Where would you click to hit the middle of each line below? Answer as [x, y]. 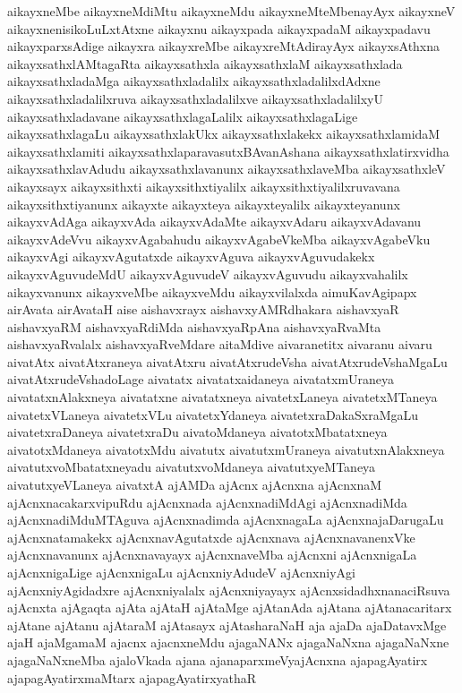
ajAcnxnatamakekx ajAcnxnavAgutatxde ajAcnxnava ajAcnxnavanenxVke [211, 537]
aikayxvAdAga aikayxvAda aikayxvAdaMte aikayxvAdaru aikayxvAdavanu [214, 222]
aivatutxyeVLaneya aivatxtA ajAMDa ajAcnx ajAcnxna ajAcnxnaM [195, 485]
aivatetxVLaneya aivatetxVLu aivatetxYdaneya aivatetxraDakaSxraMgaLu [213, 414]
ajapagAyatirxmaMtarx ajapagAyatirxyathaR [132, 677]
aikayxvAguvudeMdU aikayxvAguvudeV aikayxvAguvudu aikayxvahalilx [208, 274]
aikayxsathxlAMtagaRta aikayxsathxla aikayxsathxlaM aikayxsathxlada [205, 63]
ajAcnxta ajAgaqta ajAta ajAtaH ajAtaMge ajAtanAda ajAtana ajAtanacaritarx [230, 607]
